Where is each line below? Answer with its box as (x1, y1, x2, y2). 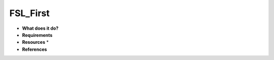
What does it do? (22, 25, 59, 31)
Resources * (22, 39, 49, 45)
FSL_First (9, 8, 50, 19)
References (22, 46, 47, 52)
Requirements (22, 32, 53, 38)
